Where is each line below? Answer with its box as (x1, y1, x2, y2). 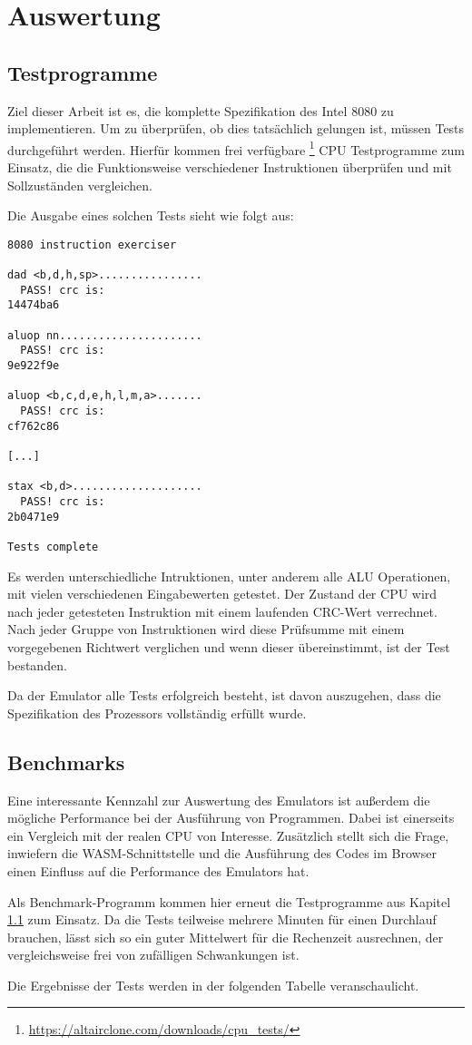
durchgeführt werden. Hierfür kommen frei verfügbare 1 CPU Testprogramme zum (7, 137, 465, 159)
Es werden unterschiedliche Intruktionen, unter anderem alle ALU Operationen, (7, 566, 451, 585)
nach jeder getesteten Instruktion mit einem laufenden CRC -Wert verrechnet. (7, 601, 438, 620)
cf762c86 (7, 419, 60, 433)
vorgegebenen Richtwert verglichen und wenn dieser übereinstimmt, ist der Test (7, 637, 450, 656)
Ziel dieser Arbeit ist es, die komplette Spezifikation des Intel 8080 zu (7, 101, 394, 120)
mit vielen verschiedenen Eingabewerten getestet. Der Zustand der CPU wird (7, 584, 438, 603)
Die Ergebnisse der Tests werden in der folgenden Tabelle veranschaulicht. (7, 975, 419, 994)
